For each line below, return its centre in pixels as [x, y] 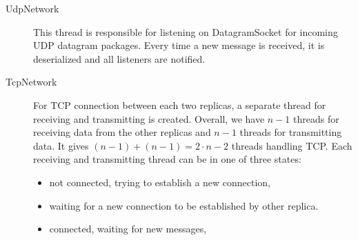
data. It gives [61, 145]
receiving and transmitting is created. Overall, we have [149, 118]
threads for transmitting [291, 132]
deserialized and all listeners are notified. [119, 58]
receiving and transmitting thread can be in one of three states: [167, 159]
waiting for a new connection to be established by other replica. [184, 205]
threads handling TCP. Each [292, 145]
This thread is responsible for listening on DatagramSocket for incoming [186, 31]
